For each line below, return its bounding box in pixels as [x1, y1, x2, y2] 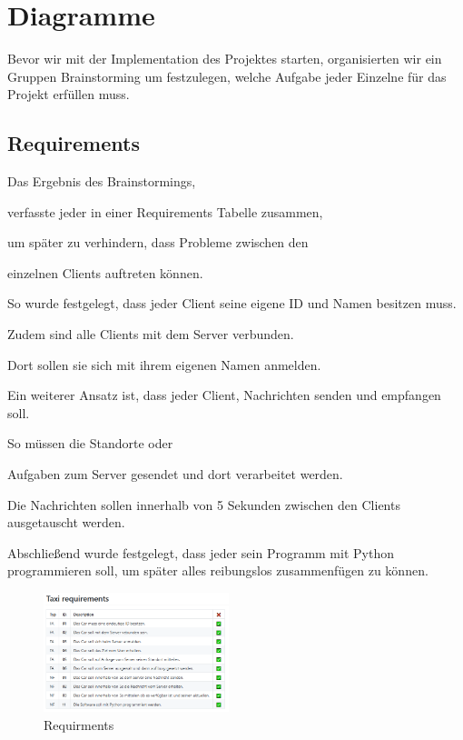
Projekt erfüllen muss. [7, 85, 130, 104]
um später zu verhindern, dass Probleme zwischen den [7, 233, 309, 252]
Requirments [44, 715, 114, 734]
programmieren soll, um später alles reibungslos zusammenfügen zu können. [7, 561, 429, 580]
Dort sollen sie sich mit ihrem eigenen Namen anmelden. [7, 355, 321, 374]
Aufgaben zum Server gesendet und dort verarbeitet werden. [7, 465, 343, 484]
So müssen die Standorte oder [7, 434, 173, 453]
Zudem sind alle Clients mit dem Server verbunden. [7, 325, 294, 344]
